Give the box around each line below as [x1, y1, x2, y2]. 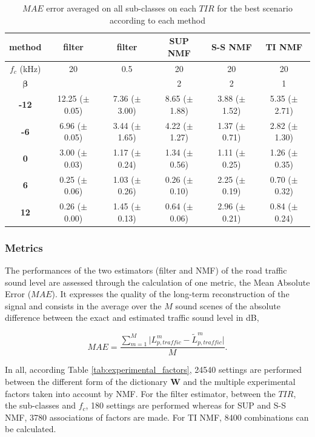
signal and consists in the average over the [5, 299, 162, 312]
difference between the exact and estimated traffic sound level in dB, [5, 311, 259, 324]
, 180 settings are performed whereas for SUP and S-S [85, 399, 286, 412]
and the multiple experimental [183, 375, 296, 388]
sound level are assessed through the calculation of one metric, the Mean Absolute [5, 275, 310, 288]
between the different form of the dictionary [5, 375, 168, 388]
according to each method [110, 13, 205, 26]
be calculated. [5, 422, 56, 435]
